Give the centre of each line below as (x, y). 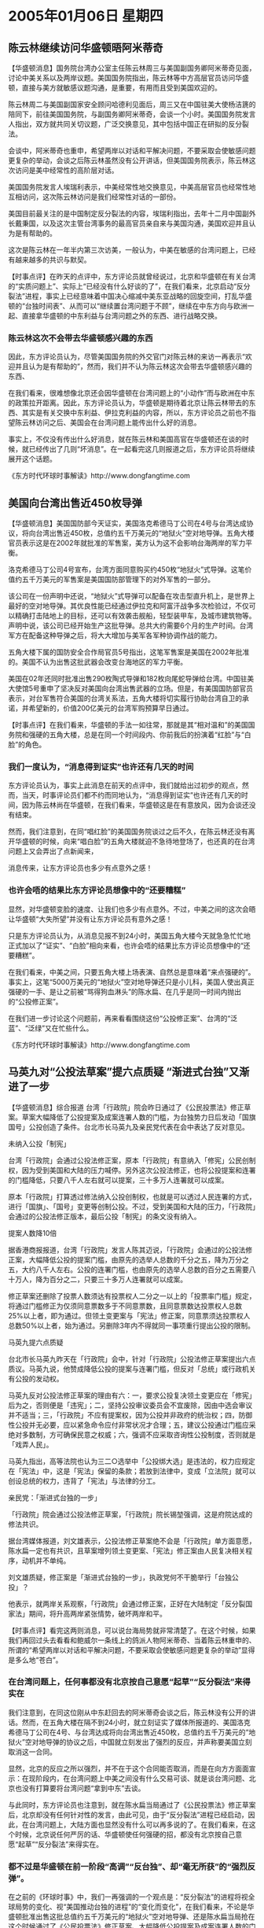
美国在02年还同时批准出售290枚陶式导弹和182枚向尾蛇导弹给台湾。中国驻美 (131, 679)
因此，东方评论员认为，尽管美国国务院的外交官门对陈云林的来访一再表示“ (127, 357)
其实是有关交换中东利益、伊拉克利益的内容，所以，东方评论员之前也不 (135, 413)
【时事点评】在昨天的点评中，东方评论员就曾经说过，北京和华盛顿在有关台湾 (132, 276)
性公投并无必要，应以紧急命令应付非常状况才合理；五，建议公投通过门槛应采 (132, 1425)
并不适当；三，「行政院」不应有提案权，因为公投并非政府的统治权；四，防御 (130, 1415)
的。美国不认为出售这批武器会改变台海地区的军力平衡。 (97, 662)
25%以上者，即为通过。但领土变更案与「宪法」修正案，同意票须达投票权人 (129, 1315)
